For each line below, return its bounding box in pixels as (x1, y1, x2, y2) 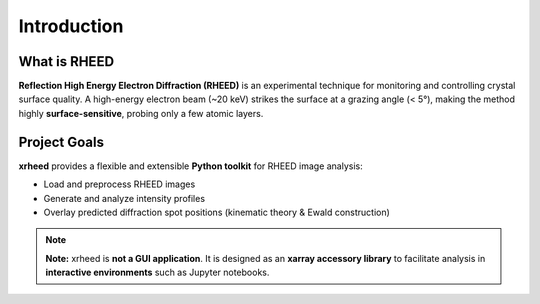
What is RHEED (18, 53, 115, 70)
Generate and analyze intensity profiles (43, 192, 205, 204)
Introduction (18, 15, 124, 37)
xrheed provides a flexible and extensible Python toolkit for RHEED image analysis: (18, 160, 364, 172)
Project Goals (18, 133, 105, 150)
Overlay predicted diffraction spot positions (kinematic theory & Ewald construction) (43, 206, 390, 218)
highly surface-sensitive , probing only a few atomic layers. (18, 107, 264, 119)
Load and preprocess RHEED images (43, 178, 196, 190)
